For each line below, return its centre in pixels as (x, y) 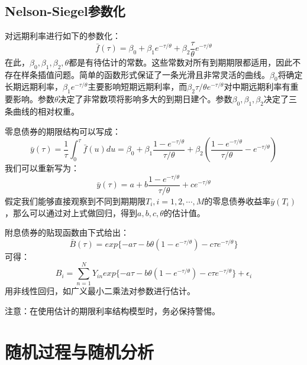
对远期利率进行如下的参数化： (63, 36)
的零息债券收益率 (237, 201)
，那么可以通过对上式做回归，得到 (71, 212)
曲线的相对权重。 (46, 111)
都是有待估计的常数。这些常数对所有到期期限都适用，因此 (181, 62)
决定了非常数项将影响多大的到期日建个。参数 (145, 99)
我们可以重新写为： (42, 168)
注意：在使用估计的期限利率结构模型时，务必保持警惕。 (112, 311)
